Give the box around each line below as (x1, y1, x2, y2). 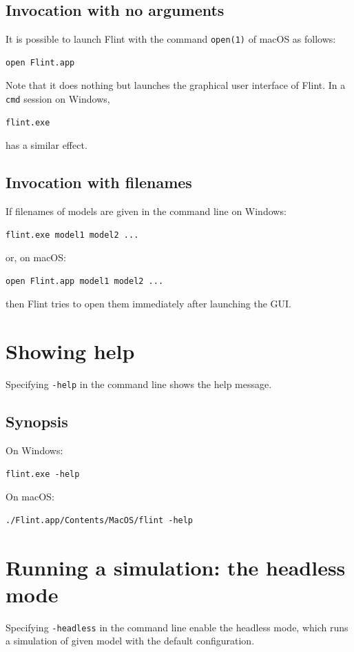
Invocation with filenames (6, 172, 192, 193)
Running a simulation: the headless (6, 553, 346, 581)
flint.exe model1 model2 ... (6, 230, 139, 240)
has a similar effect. (6, 138, 87, 152)
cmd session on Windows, (6, 92, 110, 106)
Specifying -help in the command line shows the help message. (6, 377, 272, 391)
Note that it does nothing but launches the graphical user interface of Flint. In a (6, 78, 346, 92)
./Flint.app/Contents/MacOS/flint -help (6, 515, 194, 525)
